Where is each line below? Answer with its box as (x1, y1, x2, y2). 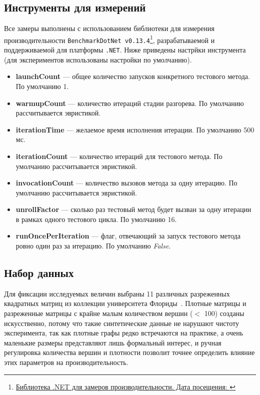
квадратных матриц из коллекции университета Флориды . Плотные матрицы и (4, 298, 246, 308)
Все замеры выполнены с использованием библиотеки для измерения (4, 23, 214, 33)
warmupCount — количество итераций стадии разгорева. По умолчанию (15, 97, 244, 108)
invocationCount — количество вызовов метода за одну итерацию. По (15, 177, 237, 188)
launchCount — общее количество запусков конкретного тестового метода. (15, 71, 250, 81)
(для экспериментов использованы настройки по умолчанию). (4, 54, 192, 64)
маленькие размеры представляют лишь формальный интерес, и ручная (4, 337, 221, 347)
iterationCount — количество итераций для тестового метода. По (15, 150, 222, 161)
